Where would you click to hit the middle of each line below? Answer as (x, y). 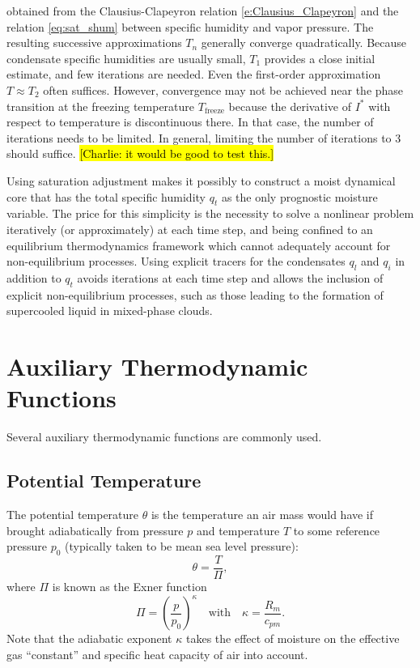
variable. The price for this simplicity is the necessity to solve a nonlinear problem (210, 213)
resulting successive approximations (94, 43)
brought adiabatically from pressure (95, 530)
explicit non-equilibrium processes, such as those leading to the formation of (195, 294)
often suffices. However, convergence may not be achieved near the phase (223, 89)
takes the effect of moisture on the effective (293, 638)
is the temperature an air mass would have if (262, 514)
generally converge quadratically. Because (304, 43)
